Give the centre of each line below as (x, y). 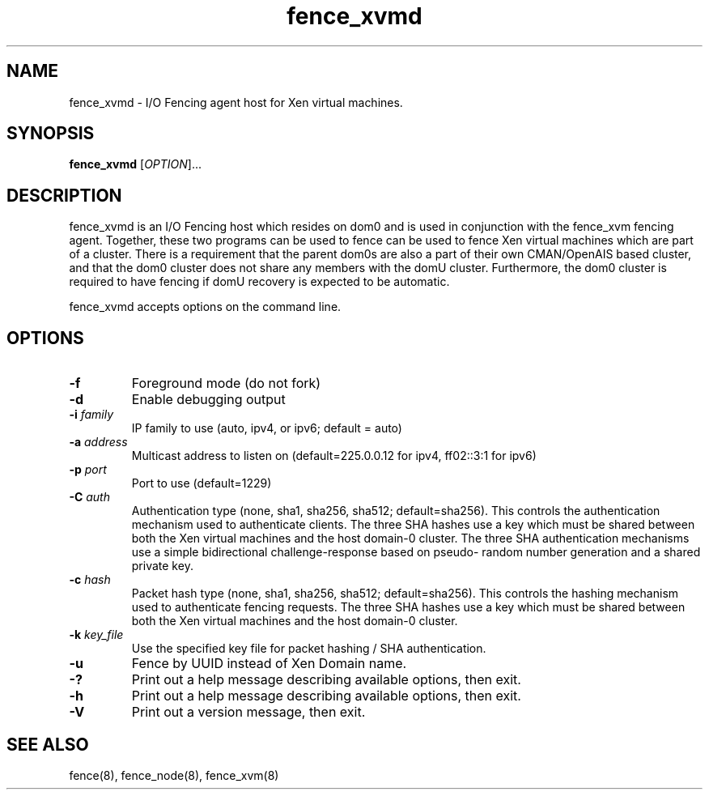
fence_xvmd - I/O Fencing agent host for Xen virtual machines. (236, 102)
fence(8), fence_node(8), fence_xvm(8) (174, 775)
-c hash (90, 580)
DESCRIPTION (64, 195)
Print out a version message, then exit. (248, 712)
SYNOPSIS (51, 134)
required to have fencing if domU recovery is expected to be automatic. (259, 282)
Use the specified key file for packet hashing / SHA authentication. (309, 649)
